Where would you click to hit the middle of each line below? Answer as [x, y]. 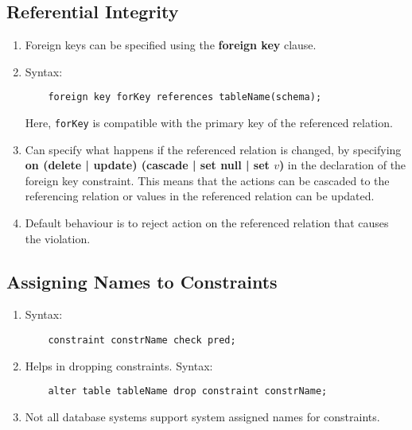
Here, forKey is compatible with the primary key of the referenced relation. [209, 123]
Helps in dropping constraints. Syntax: [119, 365]
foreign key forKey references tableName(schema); [185, 97]
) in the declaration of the [342, 165]
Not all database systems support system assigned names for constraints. [202, 416]
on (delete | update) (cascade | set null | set [147, 165]
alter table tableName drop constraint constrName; [188, 391]
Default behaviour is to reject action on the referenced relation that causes [207, 223]
